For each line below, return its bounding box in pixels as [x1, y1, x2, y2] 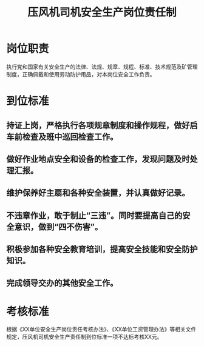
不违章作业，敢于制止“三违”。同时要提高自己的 [6, 210, 183, 221]
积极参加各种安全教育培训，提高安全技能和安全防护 [6, 244, 198, 255]
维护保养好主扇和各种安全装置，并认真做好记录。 [6, 188, 190, 198]
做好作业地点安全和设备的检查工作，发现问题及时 [6, 154, 190, 164]
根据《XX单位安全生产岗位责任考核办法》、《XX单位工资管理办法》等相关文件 [6, 325, 197, 333]
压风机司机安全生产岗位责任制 [27, 5, 177, 19]
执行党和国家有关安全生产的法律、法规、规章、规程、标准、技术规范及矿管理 [6, 63, 198, 70]
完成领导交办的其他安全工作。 [6, 278, 118, 288]
